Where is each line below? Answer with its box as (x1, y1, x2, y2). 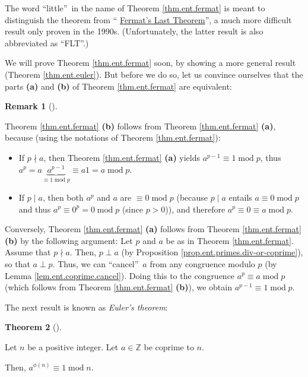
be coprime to (144, 340, 194, 353)
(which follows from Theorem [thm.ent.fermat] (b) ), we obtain (5, 281, 232, 293)
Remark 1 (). (5, 100, 58, 112)
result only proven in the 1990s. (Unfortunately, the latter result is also (5, 25, 263, 37)
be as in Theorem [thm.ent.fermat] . (166, 234, 294, 246)
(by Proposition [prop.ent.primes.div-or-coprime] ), (121, 246, 303, 258)
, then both (42, 191, 84, 203)
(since (122, 202, 143, 215)
